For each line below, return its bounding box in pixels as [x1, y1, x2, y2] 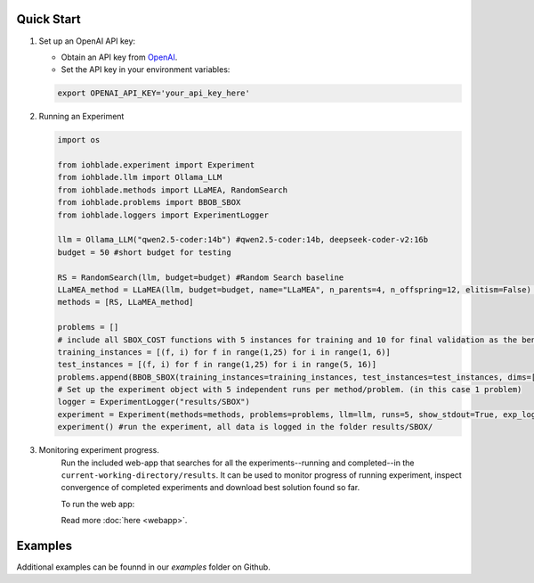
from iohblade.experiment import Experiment [57, 160, 255, 170]
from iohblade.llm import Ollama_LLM [57, 172, 222, 183]
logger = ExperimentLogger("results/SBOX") [57, 397, 251, 407]
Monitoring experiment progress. [38, 445, 159, 456]
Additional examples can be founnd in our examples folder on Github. [16, 562, 271, 572]
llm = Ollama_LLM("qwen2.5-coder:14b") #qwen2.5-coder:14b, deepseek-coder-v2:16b [57, 234, 429, 245]
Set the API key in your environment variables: [61, 64, 231, 75]
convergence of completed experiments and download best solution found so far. [61, 482, 360, 493]
